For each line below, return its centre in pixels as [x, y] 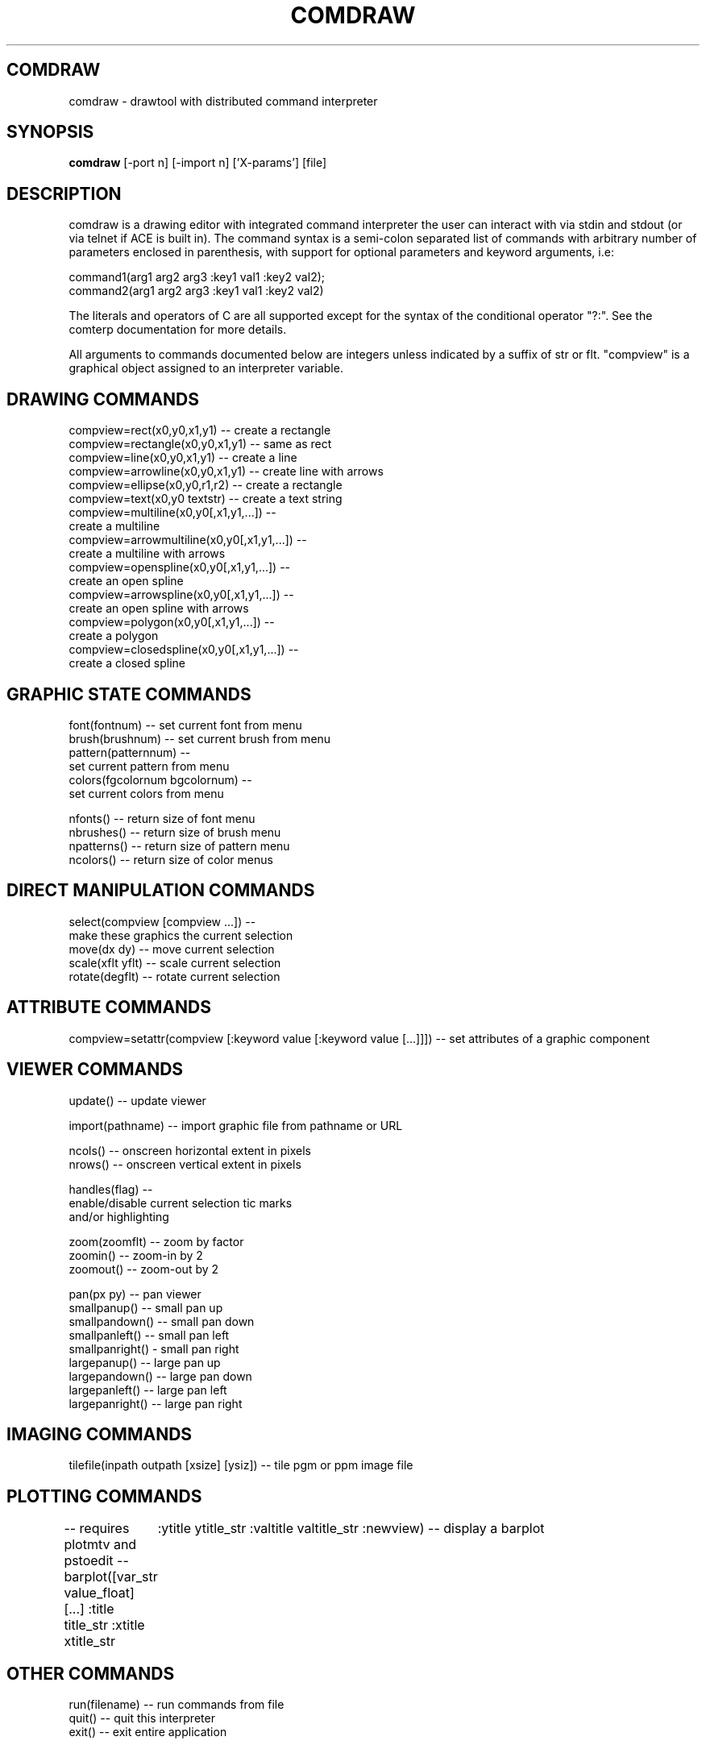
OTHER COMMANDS [91, 1673]
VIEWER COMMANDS [95, 1070]
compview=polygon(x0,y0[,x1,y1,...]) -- [172, 622]
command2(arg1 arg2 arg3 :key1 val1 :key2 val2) [196, 291]
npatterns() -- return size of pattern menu [179, 845]
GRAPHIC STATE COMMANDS [129, 694]
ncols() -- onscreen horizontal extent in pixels [190, 1150]
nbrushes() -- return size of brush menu [175, 832]
